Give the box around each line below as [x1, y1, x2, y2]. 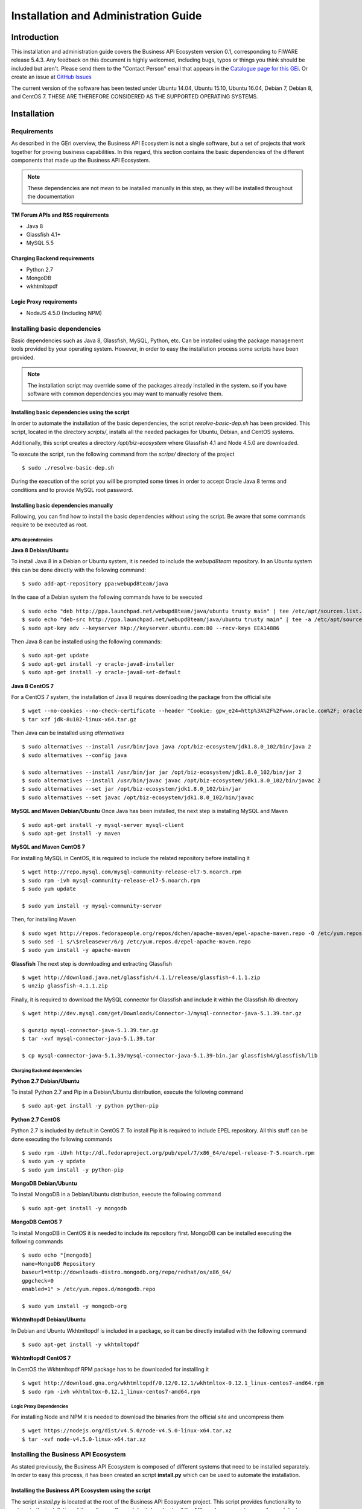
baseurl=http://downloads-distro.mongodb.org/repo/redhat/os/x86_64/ [22, 1269, 232, 1276]
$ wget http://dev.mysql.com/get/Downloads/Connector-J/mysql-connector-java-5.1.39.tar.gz [22, 1010, 302, 1017]
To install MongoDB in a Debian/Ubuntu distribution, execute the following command [11, 1191, 221, 1198]
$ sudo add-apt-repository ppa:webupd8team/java [22, 580, 168, 587]
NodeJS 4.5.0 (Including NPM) [26, 309, 103, 316]
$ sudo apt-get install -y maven [22, 830, 121, 837]
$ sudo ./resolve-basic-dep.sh [22, 464, 115, 471]
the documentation [27, 193, 75, 200]
